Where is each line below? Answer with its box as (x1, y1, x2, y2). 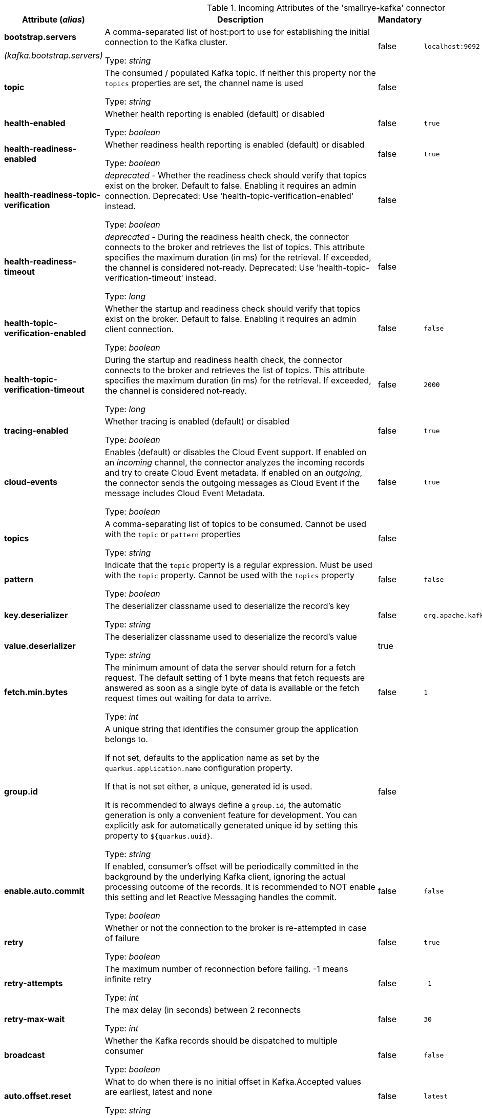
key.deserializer (4, 610, 68, 620)
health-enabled (4, 118, 66, 128)
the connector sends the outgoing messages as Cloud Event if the (104, 478, 360, 488)
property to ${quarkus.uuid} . (104, 830, 213, 841)
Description (217, 14, 264, 25)
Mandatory (378, 14, 422, 25)
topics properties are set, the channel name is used (104, 78, 303, 88)
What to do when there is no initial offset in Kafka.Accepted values (104, 1076, 362, 1087)
